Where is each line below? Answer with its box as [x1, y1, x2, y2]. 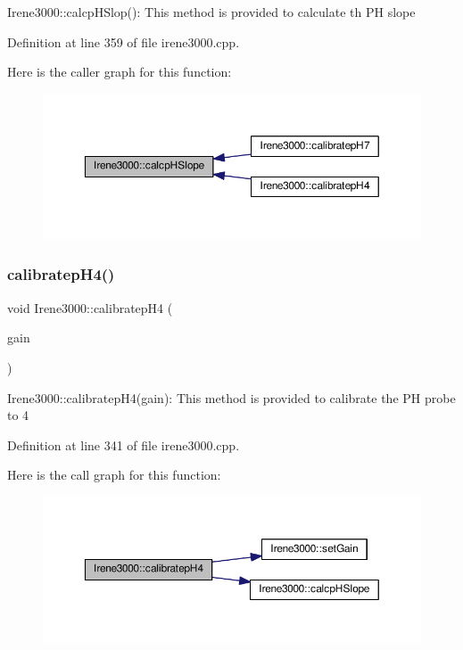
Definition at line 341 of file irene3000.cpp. [7, 435, 240, 454]
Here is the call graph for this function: [7, 465, 221, 484]
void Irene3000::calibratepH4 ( [7, 298, 173, 317]
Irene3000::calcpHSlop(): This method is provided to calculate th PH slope [7, 3, 416, 21]
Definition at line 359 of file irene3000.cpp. [7, 32, 240, 51]
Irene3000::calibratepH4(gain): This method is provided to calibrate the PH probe [7, 388, 456, 407]
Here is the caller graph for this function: [7, 62, 232, 81]
